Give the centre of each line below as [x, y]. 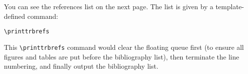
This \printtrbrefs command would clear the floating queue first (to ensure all [124, 47]
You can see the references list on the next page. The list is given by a [109, 6]
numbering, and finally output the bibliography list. [81, 66]
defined [15, 16]
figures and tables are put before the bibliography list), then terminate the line [122, 56]
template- [230, 6]
